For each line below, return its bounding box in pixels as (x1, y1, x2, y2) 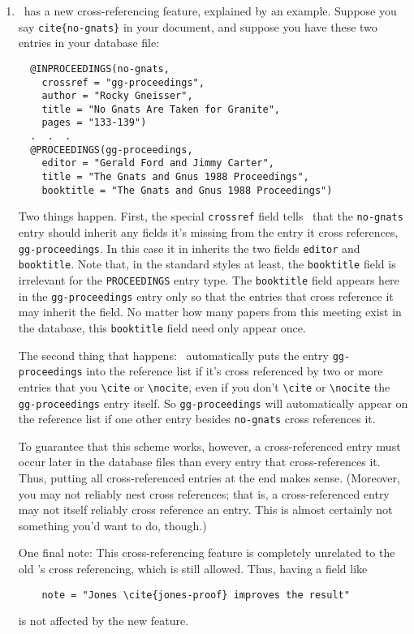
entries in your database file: (18, 34, 160, 51)
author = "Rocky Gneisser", (41, 90, 193, 102)
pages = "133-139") (41, 117, 147, 129)
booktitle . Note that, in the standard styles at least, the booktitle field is (18, 255, 396, 272)
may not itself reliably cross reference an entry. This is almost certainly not (18, 501, 393, 518)
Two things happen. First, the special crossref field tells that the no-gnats (18, 208, 403, 225)
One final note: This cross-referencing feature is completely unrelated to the (18, 544, 395, 561)
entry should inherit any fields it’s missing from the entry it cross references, (18, 224, 399, 241)
